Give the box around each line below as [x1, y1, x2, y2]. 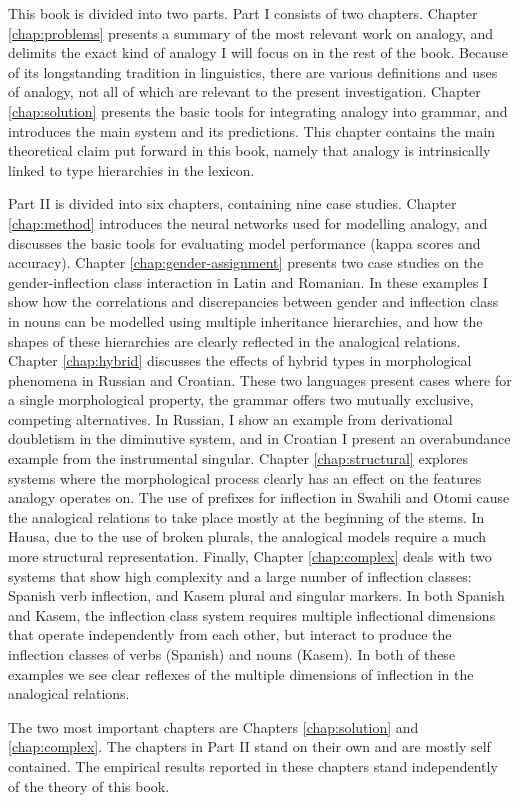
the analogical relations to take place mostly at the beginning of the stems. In [8, 506, 485, 527]
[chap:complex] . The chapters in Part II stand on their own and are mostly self [8, 736, 491, 757]
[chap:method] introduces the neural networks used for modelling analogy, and [8, 212, 488, 233]
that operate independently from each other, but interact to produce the [8, 624, 452, 645]
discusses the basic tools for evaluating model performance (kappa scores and [8, 232, 481, 253]
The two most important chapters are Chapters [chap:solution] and [8, 716, 419, 737]
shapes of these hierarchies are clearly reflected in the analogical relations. [8, 330, 461, 351]
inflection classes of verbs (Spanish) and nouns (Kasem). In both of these [8, 644, 456, 664]
